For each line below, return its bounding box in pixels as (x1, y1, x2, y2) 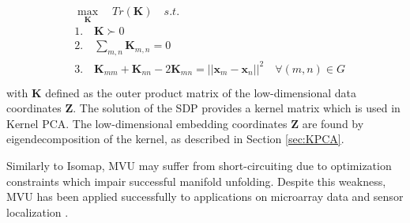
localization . (6, 203, 69, 220)
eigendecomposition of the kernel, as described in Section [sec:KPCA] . (6, 130, 344, 147)
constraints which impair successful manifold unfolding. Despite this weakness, (6, 172, 386, 189)
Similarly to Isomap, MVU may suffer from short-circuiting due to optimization (6, 157, 392, 174)
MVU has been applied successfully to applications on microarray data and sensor (6, 188, 404, 205)
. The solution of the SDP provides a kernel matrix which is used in (73, 100, 401, 116)
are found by (302, 115, 364, 131)
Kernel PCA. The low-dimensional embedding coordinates (6, 115, 288, 131)
